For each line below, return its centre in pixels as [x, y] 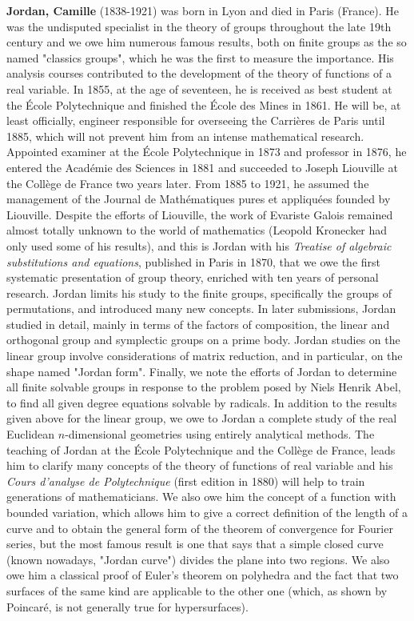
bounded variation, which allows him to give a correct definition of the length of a [207, 512]
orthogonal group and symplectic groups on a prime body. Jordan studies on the [203, 340]
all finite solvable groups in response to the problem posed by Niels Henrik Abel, [204, 387]
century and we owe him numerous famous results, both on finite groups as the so [207, 42]
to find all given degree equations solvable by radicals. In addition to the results [202, 402]
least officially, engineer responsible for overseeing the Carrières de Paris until [196, 120]
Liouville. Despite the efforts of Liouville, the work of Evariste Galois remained [200, 214]
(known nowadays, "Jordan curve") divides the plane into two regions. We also [198, 559]
